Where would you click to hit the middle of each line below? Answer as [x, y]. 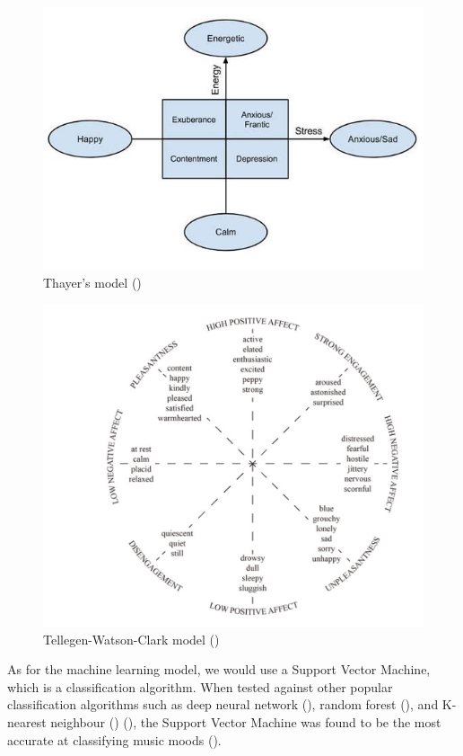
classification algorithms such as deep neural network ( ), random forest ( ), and [223, 704]
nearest [27, 721]
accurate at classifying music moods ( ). [114, 739]
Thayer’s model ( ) [92, 282]
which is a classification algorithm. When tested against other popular [200, 686]
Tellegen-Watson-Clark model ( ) [131, 639]
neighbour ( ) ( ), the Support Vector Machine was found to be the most [246, 721]
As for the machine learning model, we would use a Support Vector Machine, [219, 669]
